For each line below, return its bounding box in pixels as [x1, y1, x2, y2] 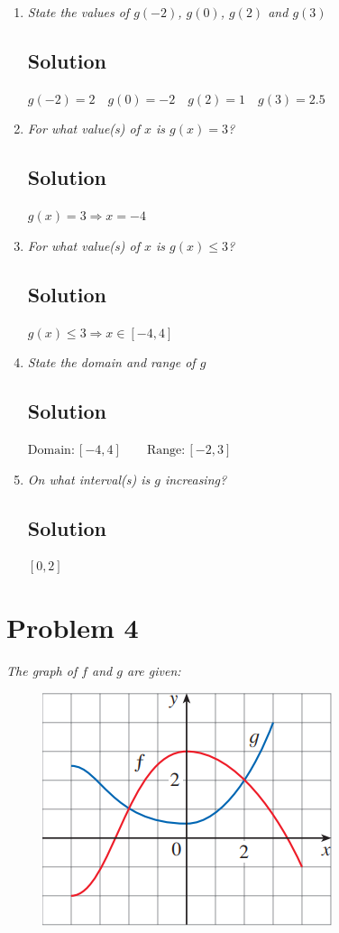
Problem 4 [6, 609, 139, 646]
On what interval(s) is [27, 469, 151, 488]
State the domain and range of [27, 353, 196, 372]
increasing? [164, 469, 227, 488]
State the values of [27, 3, 130, 21]
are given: [126, 661, 181, 680]
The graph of [6, 661, 78, 680]
